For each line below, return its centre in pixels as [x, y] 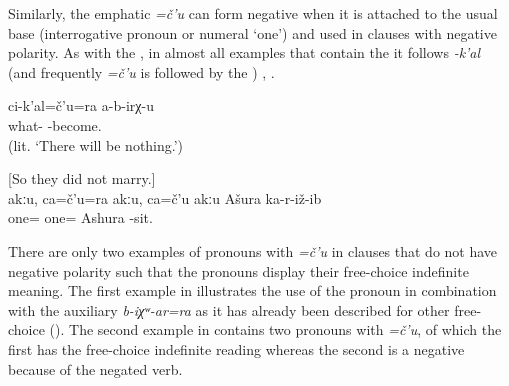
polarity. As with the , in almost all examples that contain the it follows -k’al [244, 52]
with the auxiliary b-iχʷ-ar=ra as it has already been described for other [229, 309]
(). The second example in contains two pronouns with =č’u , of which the [275, 329]
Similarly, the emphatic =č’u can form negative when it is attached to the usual [253, 13]
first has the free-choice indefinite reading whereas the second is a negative [236, 348]
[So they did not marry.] [82, 178]
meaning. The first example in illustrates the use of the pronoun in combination [252, 290]
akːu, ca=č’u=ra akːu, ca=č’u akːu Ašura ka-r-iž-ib [165, 197]
